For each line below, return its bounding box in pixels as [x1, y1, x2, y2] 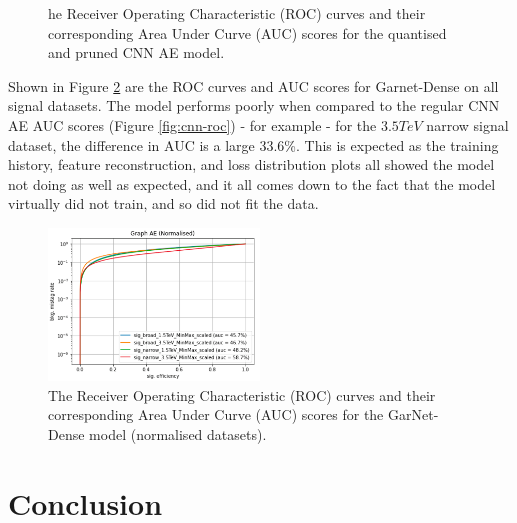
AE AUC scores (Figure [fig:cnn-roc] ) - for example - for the [8, 114, 377, 135]
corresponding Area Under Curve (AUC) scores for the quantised [48, 22, 447, 43]
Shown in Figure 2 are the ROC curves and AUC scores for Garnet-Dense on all [8, 75, 499, 96]
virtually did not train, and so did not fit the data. [8, 193, 319, 214]
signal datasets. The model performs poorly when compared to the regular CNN [8, 95, 500, 116]
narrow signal [426, 114, 509, 135]
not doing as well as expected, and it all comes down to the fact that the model [8, 173, 496, 194]
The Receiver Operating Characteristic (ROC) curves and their [48, 384, 436, 405]
